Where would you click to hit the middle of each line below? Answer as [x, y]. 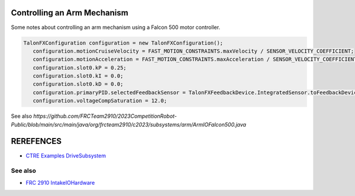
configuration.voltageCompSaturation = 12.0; [100, 101]
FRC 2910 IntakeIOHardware [60, 182]
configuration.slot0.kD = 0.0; [78, 84]
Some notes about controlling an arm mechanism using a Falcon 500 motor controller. [116, 27]
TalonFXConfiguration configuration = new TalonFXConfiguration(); [123, 43]
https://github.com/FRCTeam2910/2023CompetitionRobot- [105, 116]
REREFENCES [36, 141]
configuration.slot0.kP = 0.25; [80, 68]
